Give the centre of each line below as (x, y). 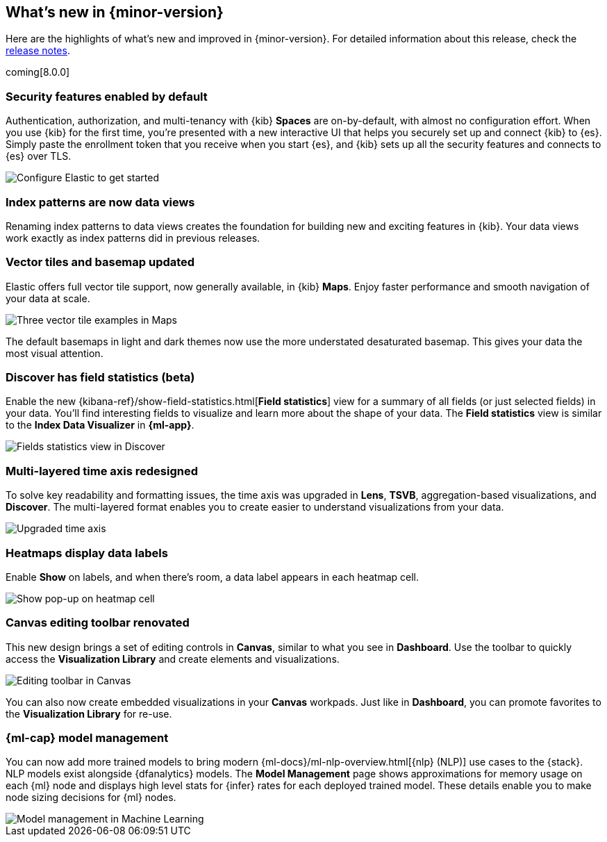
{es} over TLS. (39, 156)
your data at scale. (48, 298)
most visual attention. (55, 353)
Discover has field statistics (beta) (100, 378)
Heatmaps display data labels (87, 553)
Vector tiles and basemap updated (100, 262)
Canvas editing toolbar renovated (98, 623)
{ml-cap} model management (87, 738)
